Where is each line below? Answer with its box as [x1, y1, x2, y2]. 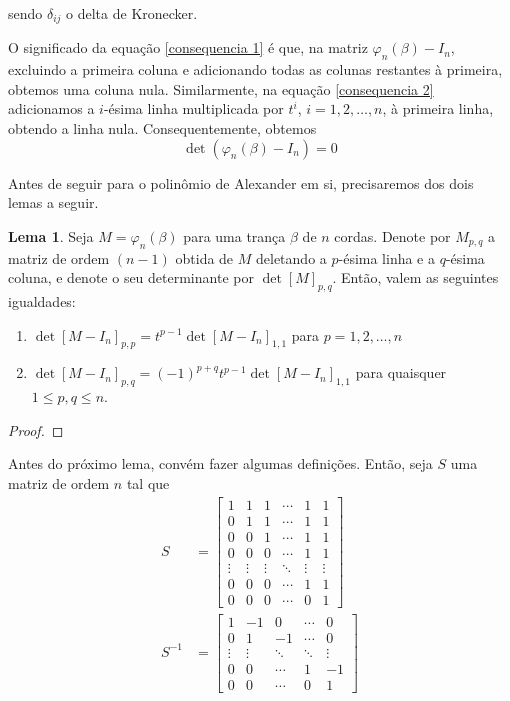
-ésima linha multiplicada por [103, 98, 284, 119]
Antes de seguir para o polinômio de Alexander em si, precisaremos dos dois [8, 172, 474, 193]
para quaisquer [355, 362, 447, 383]
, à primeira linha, [382, 98, 494, 119]
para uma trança [183, 225, 286, 246]
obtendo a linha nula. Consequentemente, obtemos [8, 118, 317, 139]
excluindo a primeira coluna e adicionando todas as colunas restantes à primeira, [8, 59, 503, 80]
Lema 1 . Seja [8, 225, 94, 246]
